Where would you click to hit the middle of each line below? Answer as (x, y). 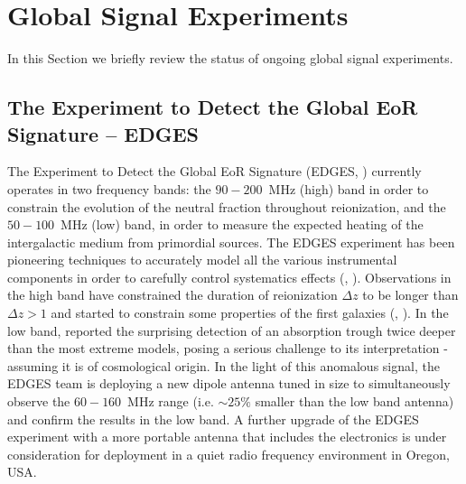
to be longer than (410, 295)
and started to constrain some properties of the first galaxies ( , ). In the (250, 313)
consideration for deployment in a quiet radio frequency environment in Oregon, (228, 454)
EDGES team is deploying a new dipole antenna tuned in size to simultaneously (229, 383)
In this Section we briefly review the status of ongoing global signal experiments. (230, 58)
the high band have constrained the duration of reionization (172, 295)
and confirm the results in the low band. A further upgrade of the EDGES (213, 419)
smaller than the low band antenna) (354, 401)
